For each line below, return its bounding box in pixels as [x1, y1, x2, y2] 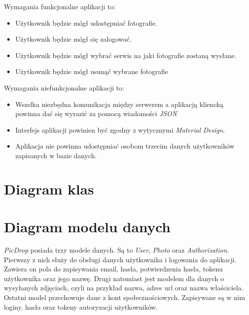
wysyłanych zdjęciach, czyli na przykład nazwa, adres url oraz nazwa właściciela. [4, 283, 244, 293]
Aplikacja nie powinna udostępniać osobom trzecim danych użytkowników [15, 141, 234, 151]
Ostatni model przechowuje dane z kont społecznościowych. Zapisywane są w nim [4, 292, 245, 302]
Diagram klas [4, 179, 94, 198]
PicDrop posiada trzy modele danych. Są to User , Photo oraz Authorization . [4, 245, 229, 255]
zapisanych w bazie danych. [15, 150, 97, 160]
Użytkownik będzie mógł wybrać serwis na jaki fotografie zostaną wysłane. [15, 50, 236, 60]
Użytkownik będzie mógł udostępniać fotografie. [15, 17, 158, 28]
